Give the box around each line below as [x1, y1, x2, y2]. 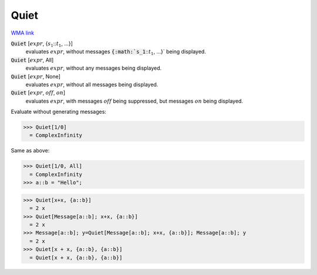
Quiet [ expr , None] [11, 73, 61, 80]
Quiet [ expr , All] [11, 56, 54, 63]
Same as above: [11, 147, 50, 154]
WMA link [11, 29, 35, 36]
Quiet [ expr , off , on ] [11, 89, 66, 96]
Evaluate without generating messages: [11, 108, 107, 116]
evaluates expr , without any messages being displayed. [25, 64, 162, 72]
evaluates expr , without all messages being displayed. [25, 81, 158, 88]
